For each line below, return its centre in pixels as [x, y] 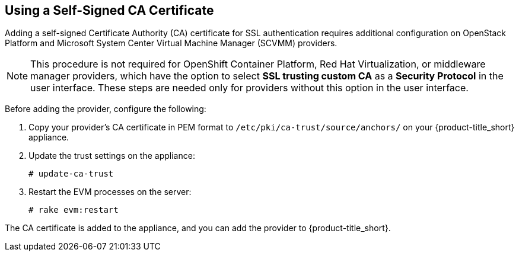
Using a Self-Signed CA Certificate [109, 10]
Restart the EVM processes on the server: [110, 192]
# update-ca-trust [71, 174]
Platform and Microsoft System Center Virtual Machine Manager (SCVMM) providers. [171, 43]
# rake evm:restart [74, 210]
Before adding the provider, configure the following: [106, 109]
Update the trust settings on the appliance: [112, 156]
